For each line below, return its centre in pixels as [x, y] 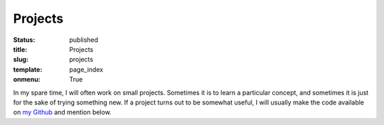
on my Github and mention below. [62, 112]
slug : [21, 60]
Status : [24, 40]
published [84, 40]
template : [28, 69]
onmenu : [27, 80]
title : [20, 49]
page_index [86, 69]
